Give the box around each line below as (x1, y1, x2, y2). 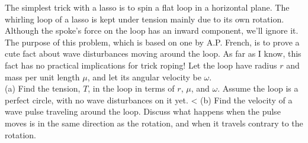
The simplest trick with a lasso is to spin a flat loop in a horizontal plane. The (5, 1, 290, 13)
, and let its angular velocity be (87, 70, 201, 83)
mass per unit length (5, 70, 80, 83)
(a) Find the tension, (5, 82, 81, 95)
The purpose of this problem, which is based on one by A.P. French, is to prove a (5, 35, 300, 48)
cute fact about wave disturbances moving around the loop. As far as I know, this (5, 47, 301, 60)
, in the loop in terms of (88, 82, 175, 95)
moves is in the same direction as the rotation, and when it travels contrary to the (5, 116, 303, 129)
